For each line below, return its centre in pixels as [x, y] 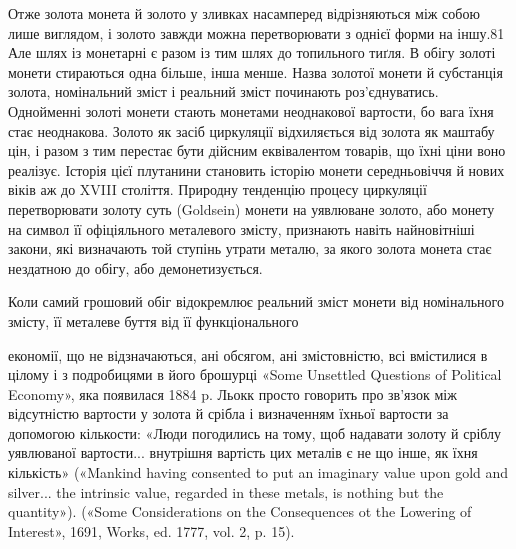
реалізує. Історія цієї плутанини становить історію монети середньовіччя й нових [256, 169]
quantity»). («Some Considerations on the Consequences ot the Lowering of [240, 511]
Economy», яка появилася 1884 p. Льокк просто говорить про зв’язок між [232, 393]
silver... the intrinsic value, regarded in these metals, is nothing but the [226, 491]
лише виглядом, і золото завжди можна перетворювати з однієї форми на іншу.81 [256, 32]
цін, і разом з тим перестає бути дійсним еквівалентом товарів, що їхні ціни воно [257, 150]
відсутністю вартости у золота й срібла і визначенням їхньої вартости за [228, 413]
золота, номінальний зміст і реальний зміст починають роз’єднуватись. [223, 91]
